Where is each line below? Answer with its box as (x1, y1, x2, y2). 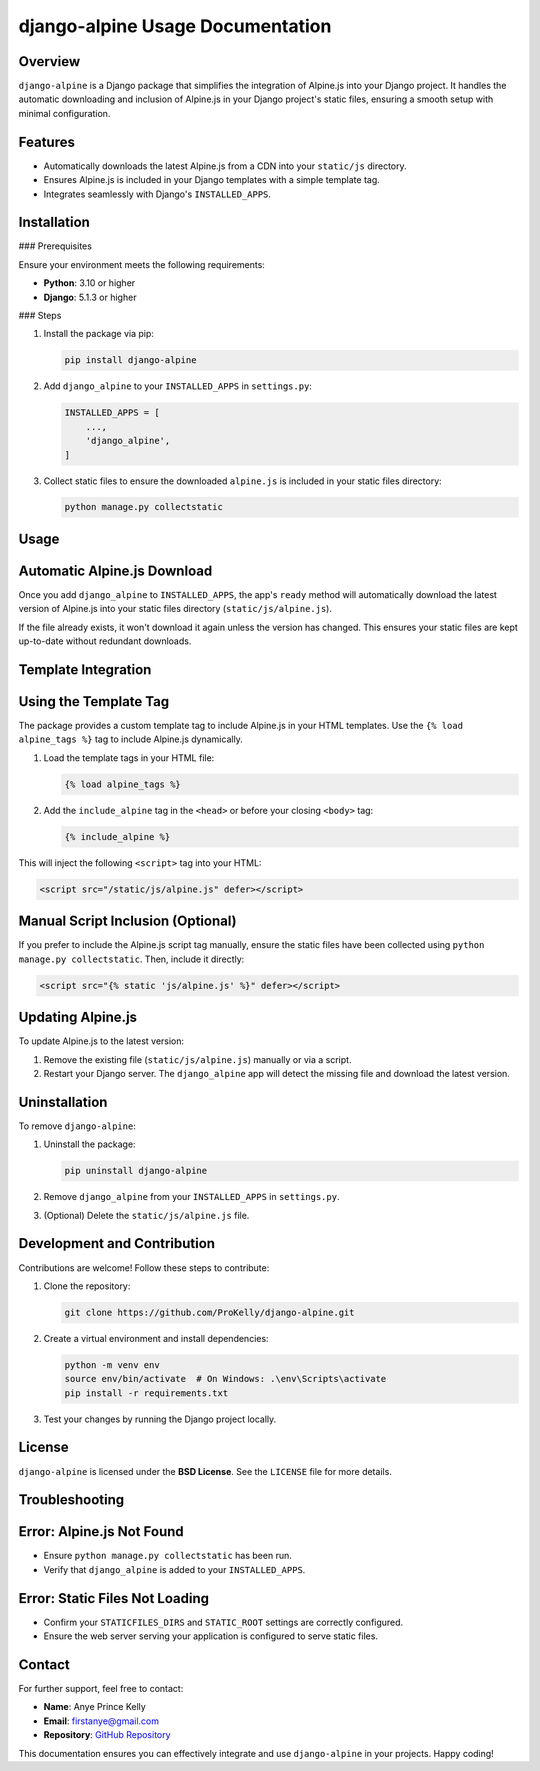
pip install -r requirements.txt (64, 1387, 229, 1399)
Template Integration (18, 661, 152, 678)
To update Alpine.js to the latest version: (18, 1035, 185, 1047)
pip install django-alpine (64, 355, 197, 366)
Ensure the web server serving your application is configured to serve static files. (43, 1630, 379, 1642)
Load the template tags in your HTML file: (43, 751, 215, 764)
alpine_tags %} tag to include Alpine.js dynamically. (18, 733, 244, 745)
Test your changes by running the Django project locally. (43, 1413, 277, 1425)
